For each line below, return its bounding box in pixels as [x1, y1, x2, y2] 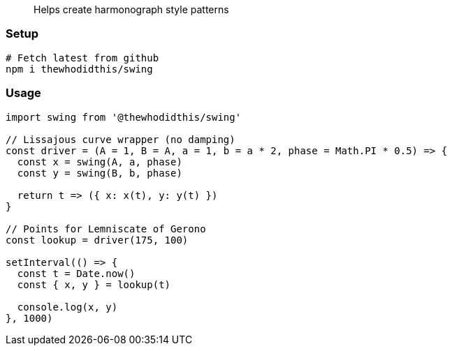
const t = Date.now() [17, 267, 136, 279]
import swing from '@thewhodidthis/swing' [6, 111, 242, 123]
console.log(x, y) [17, 301, 118, 313]
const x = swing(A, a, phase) [17, 156, 182, 167]
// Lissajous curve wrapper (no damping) [6, 133, 235, 145]
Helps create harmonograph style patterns [34, 3, 229, 15]
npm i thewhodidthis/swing [6, 63, 153, 75]
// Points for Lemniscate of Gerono [6, 223, 206, 234]
